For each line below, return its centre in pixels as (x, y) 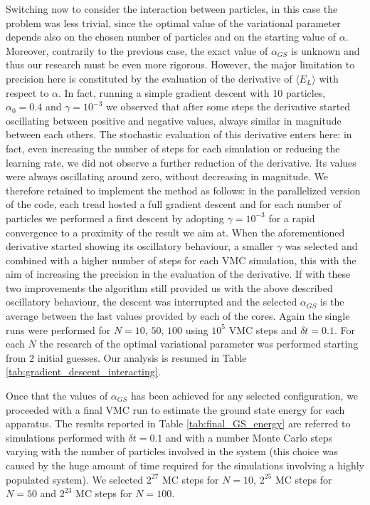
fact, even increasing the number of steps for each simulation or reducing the (173, 148)
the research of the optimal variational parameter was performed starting (199, 344)
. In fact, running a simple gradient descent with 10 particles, (192, 92)
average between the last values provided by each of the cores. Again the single (178, 316)
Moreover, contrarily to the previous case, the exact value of (137, 50)
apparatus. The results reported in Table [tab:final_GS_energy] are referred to (178, 423)
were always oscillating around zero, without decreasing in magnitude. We (167, 176)
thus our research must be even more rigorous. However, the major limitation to (180, 64)
